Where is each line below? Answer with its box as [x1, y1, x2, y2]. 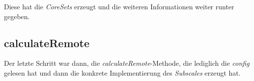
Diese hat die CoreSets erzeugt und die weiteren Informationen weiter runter [4, 1, 234, 11]
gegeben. [4, 11, 30, 21]
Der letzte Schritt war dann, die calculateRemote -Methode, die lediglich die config [4, 58, 250, 68]
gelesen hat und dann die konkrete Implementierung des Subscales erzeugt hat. [4, 67, 241, 78]
